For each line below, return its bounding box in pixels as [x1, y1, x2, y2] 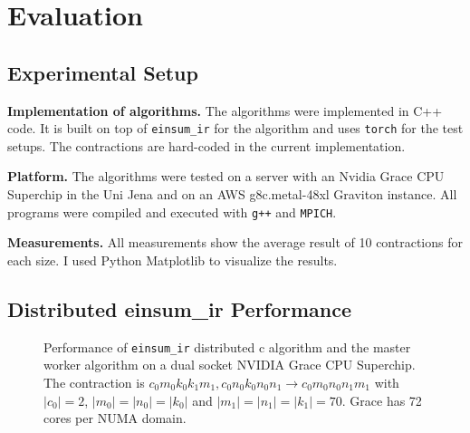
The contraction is [43, 372, 145, 391]
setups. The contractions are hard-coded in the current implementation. [7, 136, 406, 155]
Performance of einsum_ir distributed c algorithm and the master [43, 337, 411, 356]
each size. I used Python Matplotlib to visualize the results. [7, 250, 338, 269]
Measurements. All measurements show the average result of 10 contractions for [7, 233, 463, 252]
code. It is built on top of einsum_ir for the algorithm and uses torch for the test [7, 119, 464, 138]
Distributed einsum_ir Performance [7, 294, 352, 322]
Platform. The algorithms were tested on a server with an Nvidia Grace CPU [7, 167, 445, 186]
